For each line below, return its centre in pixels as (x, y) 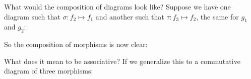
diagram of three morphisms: (49, 71)
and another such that (130, 16)
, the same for (217, 16)
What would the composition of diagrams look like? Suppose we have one (117, 6)
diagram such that (32, 16)
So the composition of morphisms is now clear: (76, 44)
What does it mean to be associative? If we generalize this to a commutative (122, 61)
